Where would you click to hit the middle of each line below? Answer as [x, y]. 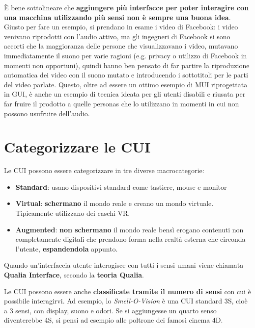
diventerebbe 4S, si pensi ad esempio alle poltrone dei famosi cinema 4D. [113, 320]
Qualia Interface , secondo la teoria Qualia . [74, 275]
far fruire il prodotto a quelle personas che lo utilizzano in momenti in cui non [122, 103]
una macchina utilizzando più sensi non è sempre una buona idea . [117, 17]
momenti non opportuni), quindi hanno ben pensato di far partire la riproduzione [127, 65]
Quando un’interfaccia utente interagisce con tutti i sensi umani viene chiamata [124, 265]
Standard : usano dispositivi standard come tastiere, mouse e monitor [121, 187]
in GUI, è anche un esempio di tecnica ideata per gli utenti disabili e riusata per [125, 94]
